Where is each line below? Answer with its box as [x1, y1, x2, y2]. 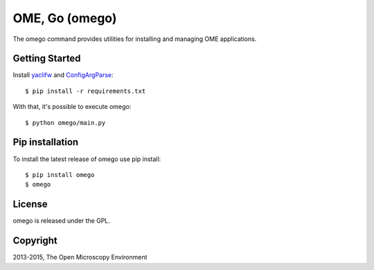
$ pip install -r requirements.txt [25, 87, 146, 95]
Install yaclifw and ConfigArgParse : [12, 71, 114, 79]
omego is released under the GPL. [12, 217, 111, 225]
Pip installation [12, 136, 79, 149]
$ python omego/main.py [25, 119, 106, 126]
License [12, 199, 48, 210]
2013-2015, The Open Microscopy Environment [12, 253, 148, 262]
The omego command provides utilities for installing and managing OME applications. [12, 35, 257, 43]
